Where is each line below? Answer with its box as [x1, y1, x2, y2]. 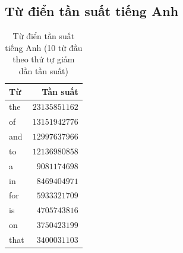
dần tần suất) [18, 64, 68, 77]
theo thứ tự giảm [12, 53, 75, 65]
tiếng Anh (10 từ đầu [5, 41, 83, 53]
